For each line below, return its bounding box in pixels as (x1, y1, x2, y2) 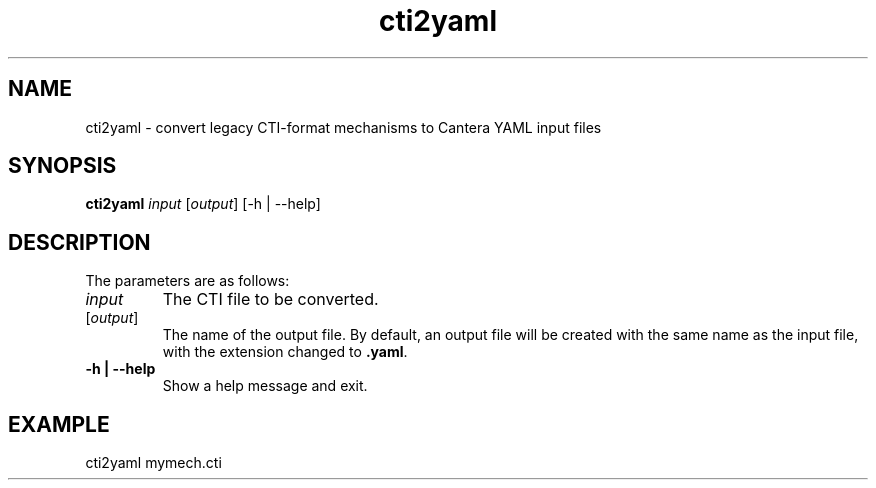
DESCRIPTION (8, 229, 151, 255)
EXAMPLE (8, 411, 110, 437)
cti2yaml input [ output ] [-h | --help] (85, 195, 321, 213)
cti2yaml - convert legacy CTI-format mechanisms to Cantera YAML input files (85, 118, 602, 136)
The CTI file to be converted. (162, 289, 379, 310)
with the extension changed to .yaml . (162, 343, 408, 361)
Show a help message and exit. (162, 377, 368, 395)
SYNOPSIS (8, 153, 117, 179)
